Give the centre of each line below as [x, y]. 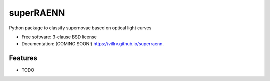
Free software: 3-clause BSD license [59, 37]
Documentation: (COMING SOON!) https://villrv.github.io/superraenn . [93, 44]
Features [23, 58]
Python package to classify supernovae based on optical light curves [80, 28]
